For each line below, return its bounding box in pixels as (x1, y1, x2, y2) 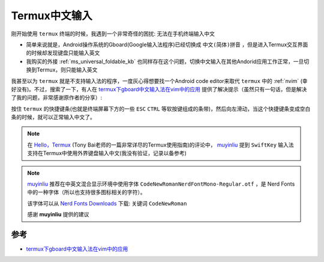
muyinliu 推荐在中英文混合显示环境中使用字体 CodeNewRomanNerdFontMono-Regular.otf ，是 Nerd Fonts (27, 180, 295, 187)
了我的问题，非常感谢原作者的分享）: (11, 94, 103, 102)
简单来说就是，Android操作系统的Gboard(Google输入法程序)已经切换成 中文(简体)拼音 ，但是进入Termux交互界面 (26, 41, 308, 48)
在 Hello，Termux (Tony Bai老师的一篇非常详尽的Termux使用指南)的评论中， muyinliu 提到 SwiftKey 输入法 (27, 141, 294, 148)
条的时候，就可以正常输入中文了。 (11, 114, 95, 121)
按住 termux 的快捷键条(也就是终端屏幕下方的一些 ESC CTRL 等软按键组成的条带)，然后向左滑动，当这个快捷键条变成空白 (11, 105, 311, 112)
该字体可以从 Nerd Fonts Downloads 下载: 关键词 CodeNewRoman (27, 200, 187, 207)
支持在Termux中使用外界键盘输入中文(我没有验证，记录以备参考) (27, 150, 187, 157)
